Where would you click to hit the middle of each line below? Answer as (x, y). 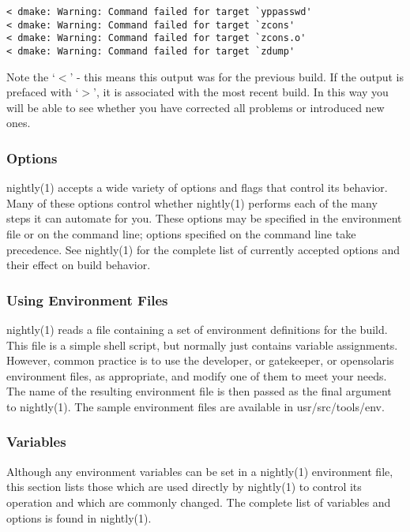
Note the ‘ (31, 76)
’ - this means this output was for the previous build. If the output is (237, 76)
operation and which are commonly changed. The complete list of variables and (199, 502)
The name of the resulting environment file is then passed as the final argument (199, 391)
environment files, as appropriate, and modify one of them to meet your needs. (197, 375)
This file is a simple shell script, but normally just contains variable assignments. (202, 345)
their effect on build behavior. (79, 265)
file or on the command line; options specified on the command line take (181, 234)
